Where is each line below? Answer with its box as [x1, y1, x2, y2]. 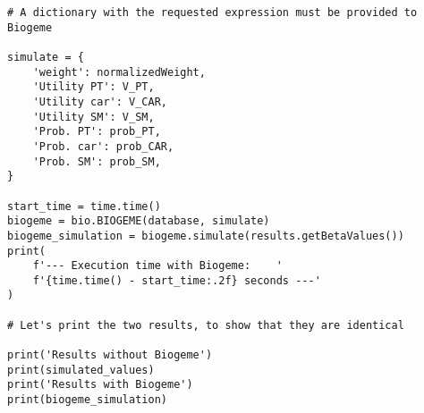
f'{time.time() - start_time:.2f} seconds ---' [32, 274, 321, 287]
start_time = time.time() [7, 199, 161, 213]
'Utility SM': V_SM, [32, 110, 155, 123]
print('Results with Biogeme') [7, 378, 193, 392]
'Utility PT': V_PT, [32, 80, 155, 94]
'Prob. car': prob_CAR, [32, 139, 174, 153]
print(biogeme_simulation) [7, 393, 167, 407]
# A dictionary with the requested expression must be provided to [7, 6, 418, 19]
